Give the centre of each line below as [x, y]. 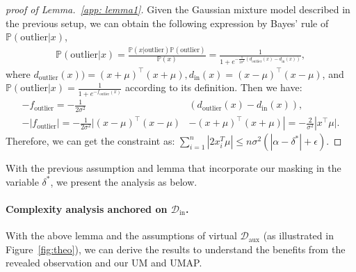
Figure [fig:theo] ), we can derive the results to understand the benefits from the [176, 249]
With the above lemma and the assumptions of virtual [121, 235]
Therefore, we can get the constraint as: [90, 141]
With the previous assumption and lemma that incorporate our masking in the [173, 168]
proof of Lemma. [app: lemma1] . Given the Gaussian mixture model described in [178, 9]
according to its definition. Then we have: [214, 87]
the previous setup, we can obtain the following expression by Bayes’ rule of [167, 23]
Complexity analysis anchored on [87, 208]
